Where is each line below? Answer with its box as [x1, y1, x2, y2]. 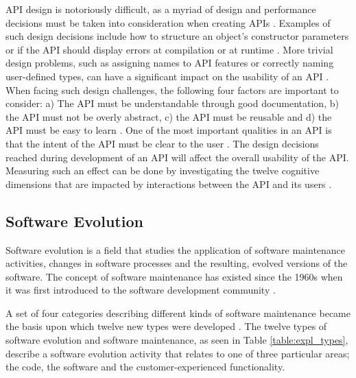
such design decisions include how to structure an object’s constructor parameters [5, 29, 349, 43]
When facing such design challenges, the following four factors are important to [5, 82, 339, 97]
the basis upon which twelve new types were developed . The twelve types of [5, 319, 327, 333]
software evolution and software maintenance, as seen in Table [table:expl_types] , [5, 333, 348, 347]
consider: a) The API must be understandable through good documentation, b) [5, 96, 339, 110]
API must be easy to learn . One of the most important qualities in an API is [5, 123, 332, 137]
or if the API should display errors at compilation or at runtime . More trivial [5, 42, 333, 56]
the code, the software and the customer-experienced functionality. [5, 359, 285, 374]
